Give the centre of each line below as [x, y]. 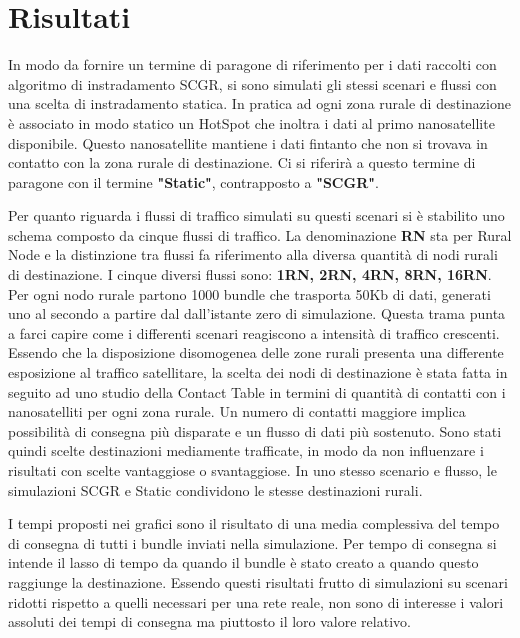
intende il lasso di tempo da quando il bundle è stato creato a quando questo [243, 562]
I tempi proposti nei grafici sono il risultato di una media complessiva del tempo [254, 523]
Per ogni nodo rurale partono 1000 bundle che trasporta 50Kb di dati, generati [249, 293]
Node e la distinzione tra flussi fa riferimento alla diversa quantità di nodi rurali [253, 254]
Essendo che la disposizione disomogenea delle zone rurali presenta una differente [256, 352]
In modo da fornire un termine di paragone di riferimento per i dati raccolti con [252, 64]
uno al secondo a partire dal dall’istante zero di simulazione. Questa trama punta [257, 313]
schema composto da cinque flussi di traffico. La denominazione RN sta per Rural [260, 234]
